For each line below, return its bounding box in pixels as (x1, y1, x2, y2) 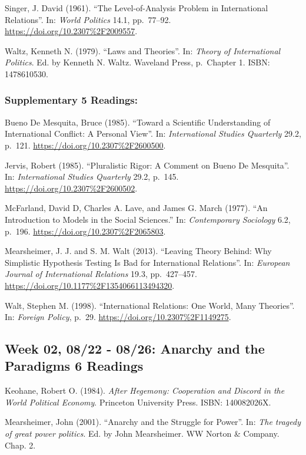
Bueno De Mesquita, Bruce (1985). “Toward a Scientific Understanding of (5, 116, 271, 128)
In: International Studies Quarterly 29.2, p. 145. (5, 170, 179, 183)
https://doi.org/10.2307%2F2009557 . (5, 25, 138, 37)
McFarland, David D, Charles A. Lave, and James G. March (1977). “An (5, 202, 268, 214)
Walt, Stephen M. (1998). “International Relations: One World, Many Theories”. (5, 299, 295, 311)
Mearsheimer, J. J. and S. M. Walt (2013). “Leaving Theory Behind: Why (5, 245, 272, 257)
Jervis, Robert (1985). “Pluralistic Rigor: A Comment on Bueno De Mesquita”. (5, 159, 290, 171)
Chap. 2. (5, 438, 36, 451)
